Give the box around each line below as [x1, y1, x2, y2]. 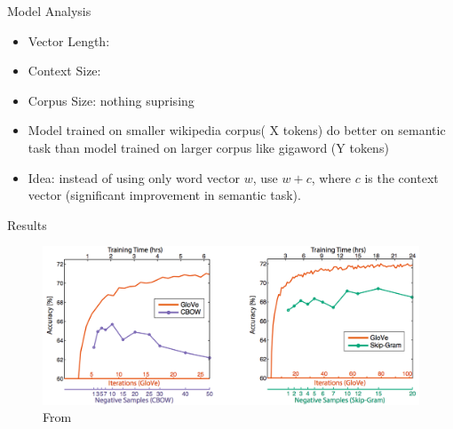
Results [7, 215, 47, 234]
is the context [364, 168, 439, 187]
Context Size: [28, 61, 101, 80]
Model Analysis [7, 2, 91, 20]
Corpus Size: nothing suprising [28, 91, 195, 109]
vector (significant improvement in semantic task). [28, 186, 301, 204]
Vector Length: [28, 31, 110, 50]
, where [311, 168, 352, 187]
